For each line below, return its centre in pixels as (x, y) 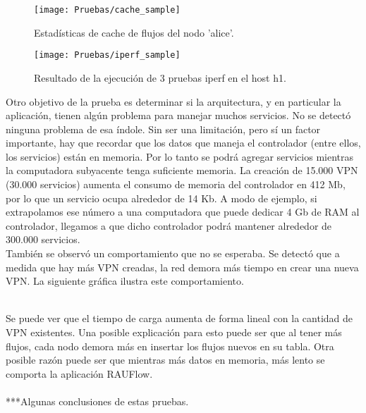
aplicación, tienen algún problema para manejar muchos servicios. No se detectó (178, 115)
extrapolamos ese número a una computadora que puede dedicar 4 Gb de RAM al (183, 212)
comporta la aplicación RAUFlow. (79, 373)
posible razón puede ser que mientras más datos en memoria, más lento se (165, 360)
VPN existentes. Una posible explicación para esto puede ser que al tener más (174, 332)
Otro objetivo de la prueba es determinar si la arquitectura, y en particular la (173, 101)
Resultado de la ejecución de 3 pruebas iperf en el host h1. (160, 77)
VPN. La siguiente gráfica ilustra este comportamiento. (125, 281)
